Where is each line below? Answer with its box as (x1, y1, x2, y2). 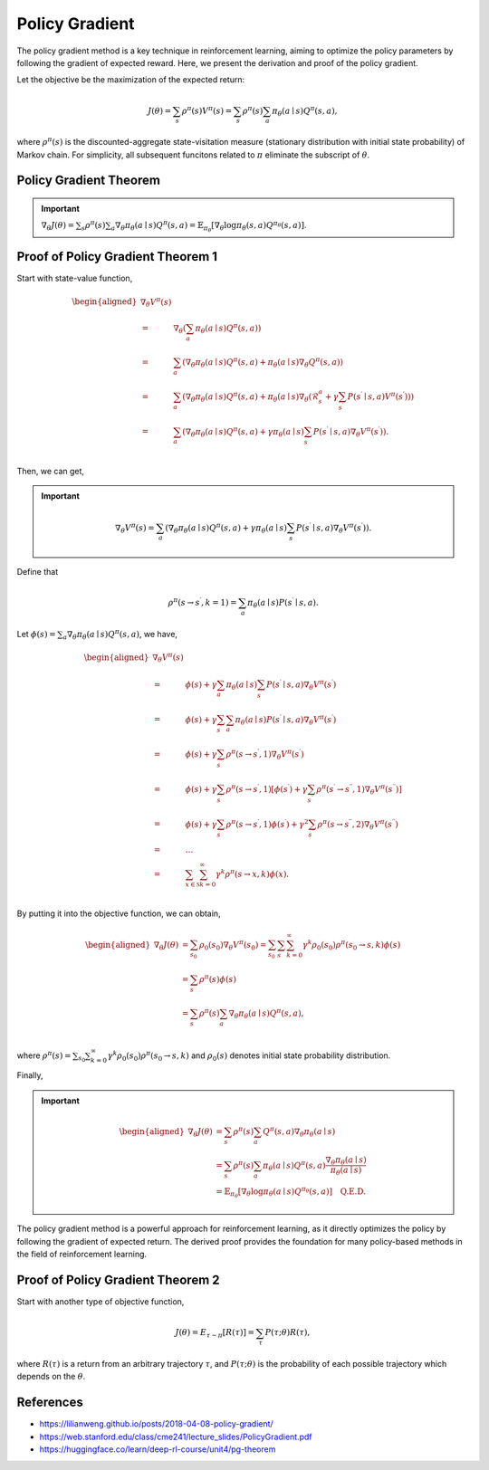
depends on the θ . (16, 1371, 86, 1382)
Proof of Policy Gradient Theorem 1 (16, 249, 217, 264)
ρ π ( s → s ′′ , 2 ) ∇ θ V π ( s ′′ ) (317, 817, 398, 832)
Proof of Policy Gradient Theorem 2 (16, 1273, 221, 1288)
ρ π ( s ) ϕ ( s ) (199, 973, 237, 985)
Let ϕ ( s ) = (16, 628, 56, 639)
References (16, 1395, 83, 1410)
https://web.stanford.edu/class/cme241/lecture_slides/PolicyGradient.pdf (39, 1431, 312, 1442)
